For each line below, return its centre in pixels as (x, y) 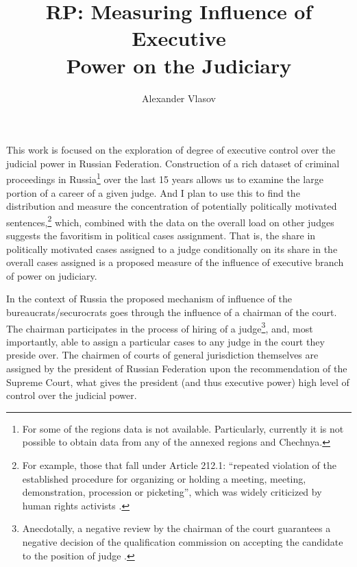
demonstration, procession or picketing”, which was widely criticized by (172, 492)
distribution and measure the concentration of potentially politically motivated (172, 206)
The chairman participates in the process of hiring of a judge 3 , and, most (160, 327)
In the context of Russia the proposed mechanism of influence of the (149, 299)
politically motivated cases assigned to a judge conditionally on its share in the (172, 249)
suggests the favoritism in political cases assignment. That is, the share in (161, 235)
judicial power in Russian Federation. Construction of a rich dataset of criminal (173, 163)
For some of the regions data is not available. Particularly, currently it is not (183, 428)
